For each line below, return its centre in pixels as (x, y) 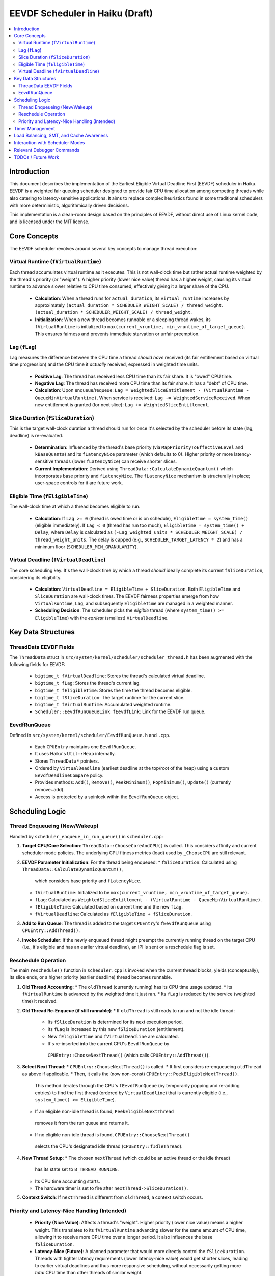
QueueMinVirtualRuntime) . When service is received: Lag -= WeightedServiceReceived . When (143, 398)
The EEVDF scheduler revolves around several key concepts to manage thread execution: (103, 249)
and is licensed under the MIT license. (49, 222)
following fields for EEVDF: (37, 665)
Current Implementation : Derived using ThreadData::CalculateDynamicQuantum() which (134, 469)
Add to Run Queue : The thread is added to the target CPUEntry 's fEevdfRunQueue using (117, 923)
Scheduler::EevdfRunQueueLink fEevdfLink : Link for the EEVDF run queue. (120, 711)
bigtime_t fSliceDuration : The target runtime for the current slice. (110, 697)
